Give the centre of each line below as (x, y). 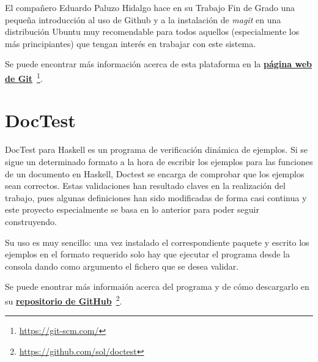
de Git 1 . (24, 77)
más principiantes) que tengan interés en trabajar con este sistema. (131, 43)
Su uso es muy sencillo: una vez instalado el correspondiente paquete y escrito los (157, 242)
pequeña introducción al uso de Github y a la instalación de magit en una (143, 19)
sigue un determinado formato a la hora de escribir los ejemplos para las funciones (159, 161)
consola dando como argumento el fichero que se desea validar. (122, 266)
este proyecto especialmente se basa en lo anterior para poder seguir (132, 209)
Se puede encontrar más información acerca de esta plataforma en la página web (158, 64)
